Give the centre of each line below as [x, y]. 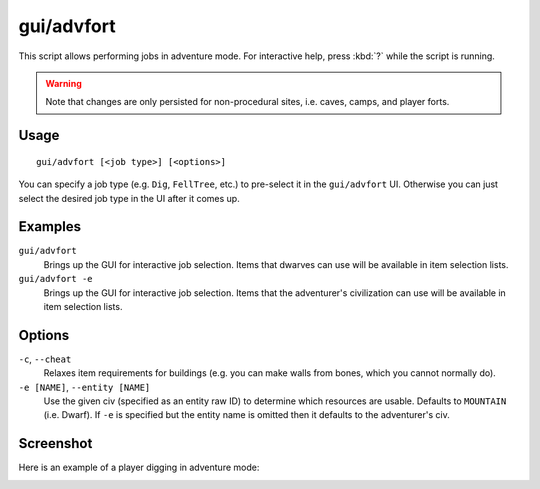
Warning [63, 83]
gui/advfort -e [56, 279]
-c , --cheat [45, 359]
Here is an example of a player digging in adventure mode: [139, 467]
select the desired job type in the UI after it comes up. [129, 198]
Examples [50, 226]
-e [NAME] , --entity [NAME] [84, 387]
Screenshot [55, 443]
